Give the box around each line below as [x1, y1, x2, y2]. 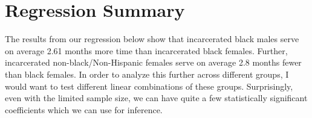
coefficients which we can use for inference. [5, 103, 163, 116]
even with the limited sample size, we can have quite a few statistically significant [5, 92, 308, 104]
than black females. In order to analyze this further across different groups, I [5, 67, 289, 80]
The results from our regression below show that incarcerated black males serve [5, 33, 299, 45]
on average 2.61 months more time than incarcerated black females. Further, [5, 44, 288, 57]
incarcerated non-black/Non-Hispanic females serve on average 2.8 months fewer [5, 56, 302, 69]
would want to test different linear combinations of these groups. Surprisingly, [5, 79, 293, 92]
